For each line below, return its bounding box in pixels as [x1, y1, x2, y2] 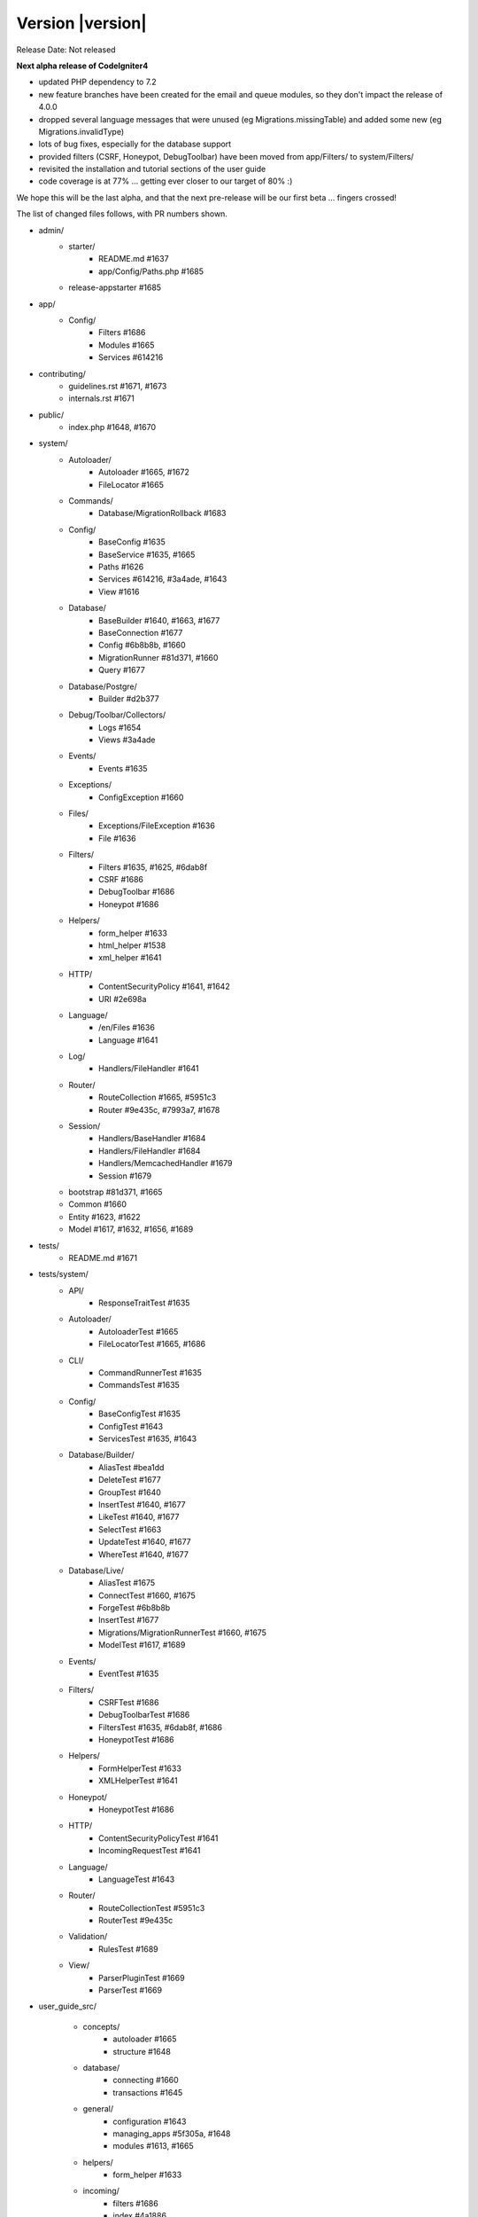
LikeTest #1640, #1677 [98, 1512, 180, 1523]
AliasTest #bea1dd [98, 1461, 165, 1472]
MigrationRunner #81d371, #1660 [98, 652, 219, 662]
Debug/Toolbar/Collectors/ [68, 709, 166, 720]
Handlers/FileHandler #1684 [98, 1145, 201, 1156]
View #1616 [98, 586, 140, 597]
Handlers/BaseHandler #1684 [98, 1133, 206, 1144]
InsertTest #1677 [98, 1615, 159, 1626]
